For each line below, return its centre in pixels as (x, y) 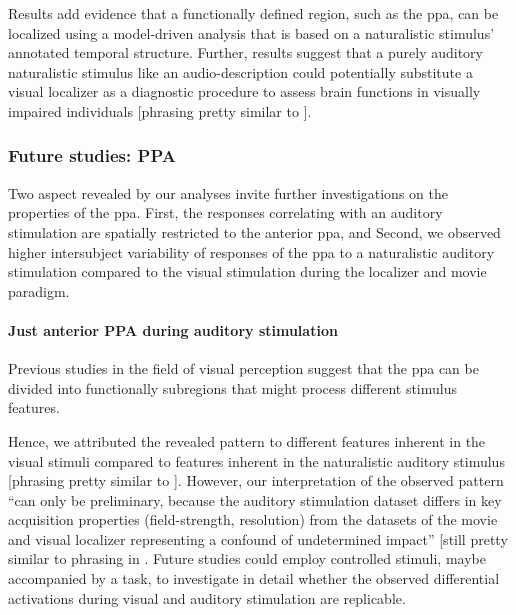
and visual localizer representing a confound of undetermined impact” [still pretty (258, 538)
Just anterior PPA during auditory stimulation (173, 329)
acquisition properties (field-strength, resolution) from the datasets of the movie (253, 519)
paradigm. (39, 290)
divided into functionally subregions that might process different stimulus (233, 387)
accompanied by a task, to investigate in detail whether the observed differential (254, 578)
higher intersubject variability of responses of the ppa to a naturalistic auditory (251, 251)
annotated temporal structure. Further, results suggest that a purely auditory (246, 52)
